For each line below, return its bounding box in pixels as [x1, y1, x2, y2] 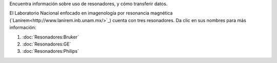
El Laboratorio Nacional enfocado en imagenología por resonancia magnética [9, 10, 173, 16]
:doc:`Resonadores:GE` [22, 41, 71, 47]
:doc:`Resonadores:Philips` [22, 48, 79, 54]
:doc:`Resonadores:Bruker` [22, 34, 80, 40]
